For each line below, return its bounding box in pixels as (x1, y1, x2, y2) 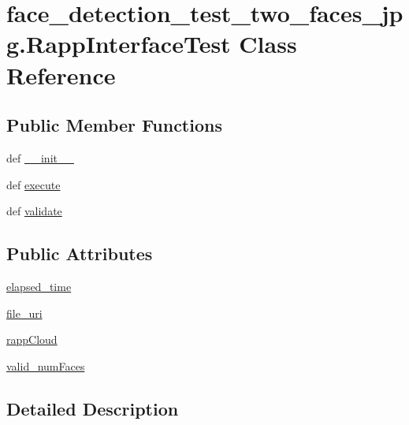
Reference (6, 58, 116, 91)
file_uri (6, 304, 43, 321)
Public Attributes (6, 241, 153, 266)
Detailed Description (6, 396, 179, 420)
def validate (6, 203, 62, 219)
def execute (6, 176, 61, 192)
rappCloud (6, 331, 58, 348)
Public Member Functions (6, 113, 222, 137)
